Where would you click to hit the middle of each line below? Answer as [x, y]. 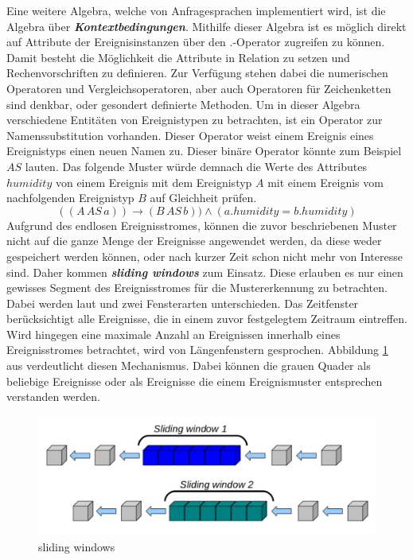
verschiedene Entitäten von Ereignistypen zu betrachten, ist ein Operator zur [195, 120]
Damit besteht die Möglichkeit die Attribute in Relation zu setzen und [178, 57]
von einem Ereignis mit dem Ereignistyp [154, 182]
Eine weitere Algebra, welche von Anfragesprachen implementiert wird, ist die [196, 10]
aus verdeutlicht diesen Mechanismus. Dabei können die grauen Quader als [189, 366]
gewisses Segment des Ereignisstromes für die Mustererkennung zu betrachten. [197, 288]
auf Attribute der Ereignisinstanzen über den [116, 42]
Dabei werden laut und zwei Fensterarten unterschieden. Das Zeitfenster [183, 303]
